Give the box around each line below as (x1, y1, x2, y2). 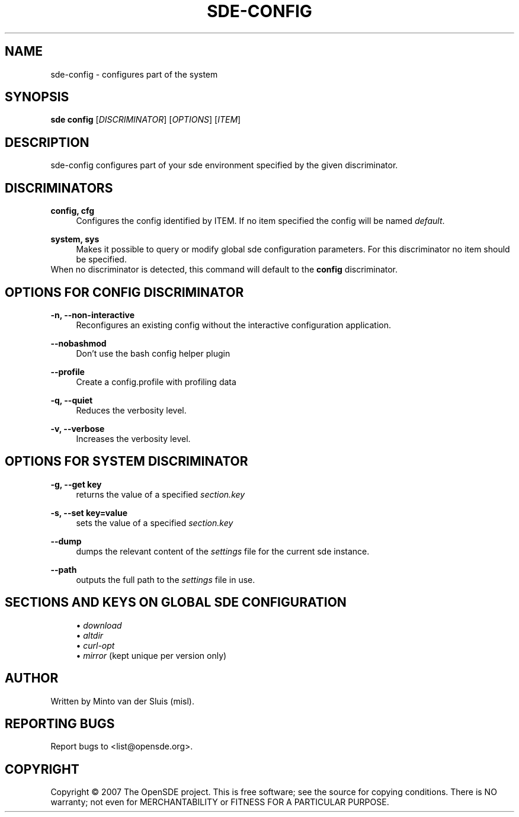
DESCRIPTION (5, 134, 89, 150)
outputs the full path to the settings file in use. (76, 574, 255, 585)
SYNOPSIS (5, 89, 69, 105)
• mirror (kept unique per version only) (76, 650, 227, 661)
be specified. (76, 254, 127, 265)
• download (76, 620, 122, 630)
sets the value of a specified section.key (76, 517, 233, 528)
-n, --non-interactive (50, 309, 134, 320)
